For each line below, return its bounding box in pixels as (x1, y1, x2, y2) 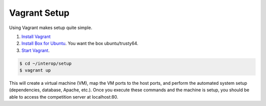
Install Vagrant (21, 34, 51, 39)
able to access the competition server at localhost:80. (9, 94, 118, 100)
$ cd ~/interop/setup (19, 61, 72, 66)
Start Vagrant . (21, 47, 50, 53)
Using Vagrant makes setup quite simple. (9, 25, 93, 31)
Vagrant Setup (9, 7, 70, 18)
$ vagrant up (19, 68, 51, 73)
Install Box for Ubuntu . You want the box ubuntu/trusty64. (21, 40, 138, 46)
